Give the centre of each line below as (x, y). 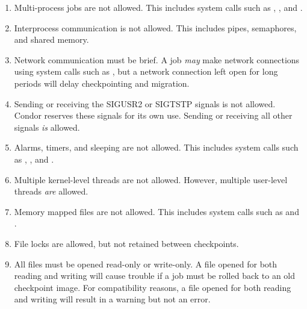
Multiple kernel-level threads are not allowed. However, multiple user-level (151, 179)
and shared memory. (51, 39)
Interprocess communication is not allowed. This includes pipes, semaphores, (155, 27)
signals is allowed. (47, 127)
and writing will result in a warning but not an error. (112, 299)
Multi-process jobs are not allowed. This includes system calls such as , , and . (158, 7)
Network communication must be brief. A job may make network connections (157, 59)
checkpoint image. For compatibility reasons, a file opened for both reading (153, 287)
